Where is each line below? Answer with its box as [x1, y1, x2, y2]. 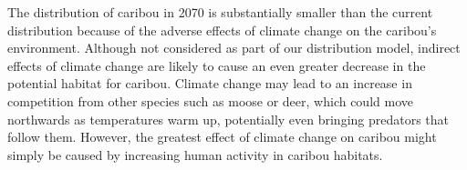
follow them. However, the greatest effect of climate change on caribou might [7, 127, 437, 146]
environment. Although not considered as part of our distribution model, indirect [7, 38, 461, 57]
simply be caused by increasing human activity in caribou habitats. [7, 145, 383, 164]
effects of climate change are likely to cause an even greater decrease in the [7, 55, 426, 75]
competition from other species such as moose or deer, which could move [7, 91, 413, 110]
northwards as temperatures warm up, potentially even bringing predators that [7, 109, 450, 128]
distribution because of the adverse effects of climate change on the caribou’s [7, 20, 437, 39]
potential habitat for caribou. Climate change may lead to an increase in [7, 74, 412, 93]
